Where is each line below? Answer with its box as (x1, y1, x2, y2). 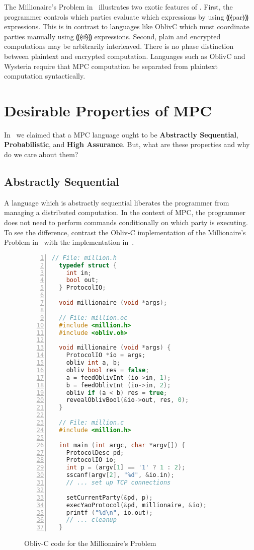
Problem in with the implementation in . (4, 237, 134, 247)
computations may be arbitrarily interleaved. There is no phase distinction (4, 41, 234, 51)
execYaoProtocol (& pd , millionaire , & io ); (66, 501, 207, 509)
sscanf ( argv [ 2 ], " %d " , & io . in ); (66, 471, 175, 479)
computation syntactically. (4, 71, 86, 81)
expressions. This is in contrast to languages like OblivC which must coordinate (4, 21, 249, 32)
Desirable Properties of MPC (4, 100, 212, 120)
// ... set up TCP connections (66, 479, 171, 487)
